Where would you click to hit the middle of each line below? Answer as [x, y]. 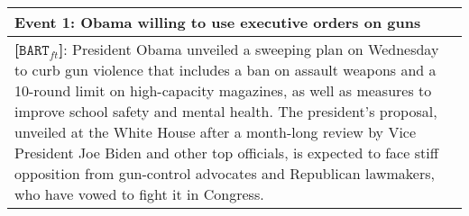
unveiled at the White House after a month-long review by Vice [216, 132]
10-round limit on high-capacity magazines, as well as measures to [223, 90]
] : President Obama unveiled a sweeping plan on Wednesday [249, 49]
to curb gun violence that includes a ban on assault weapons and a [225, 70]
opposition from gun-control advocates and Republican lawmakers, [225, 173]
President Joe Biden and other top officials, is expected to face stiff [226, 153]
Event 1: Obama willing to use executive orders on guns [218, 22]
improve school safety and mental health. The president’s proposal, [226, 111]
